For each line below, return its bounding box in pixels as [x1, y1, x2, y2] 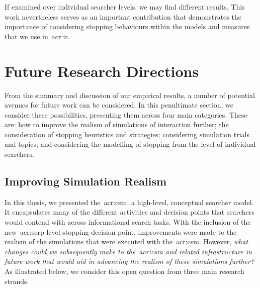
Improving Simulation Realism [5, 173, 167, 189]
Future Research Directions [5, 60, 199, 81]
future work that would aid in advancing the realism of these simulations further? [5, 256, 254, 266]
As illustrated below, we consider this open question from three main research [5, 266, 244, 276]
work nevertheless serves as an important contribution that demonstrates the [5, 11, 241, 22]
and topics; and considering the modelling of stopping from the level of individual [5, 139, 256, 149]
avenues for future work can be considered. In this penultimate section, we [5, 100, 234, 110]
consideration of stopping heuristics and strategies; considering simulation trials [5, 129, 250, 139]
